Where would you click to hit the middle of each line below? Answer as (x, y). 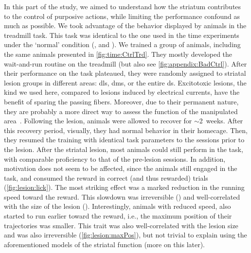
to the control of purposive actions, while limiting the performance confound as (122, 16)
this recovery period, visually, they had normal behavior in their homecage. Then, (126, 130)
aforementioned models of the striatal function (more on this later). (105, 244)
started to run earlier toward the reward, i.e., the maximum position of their (118, 216)
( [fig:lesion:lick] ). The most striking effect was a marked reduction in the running (124, 187)
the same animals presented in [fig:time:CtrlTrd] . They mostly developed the (118, 54)
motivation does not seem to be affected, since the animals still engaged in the (121, 168)
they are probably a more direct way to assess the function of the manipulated (121, 111)
